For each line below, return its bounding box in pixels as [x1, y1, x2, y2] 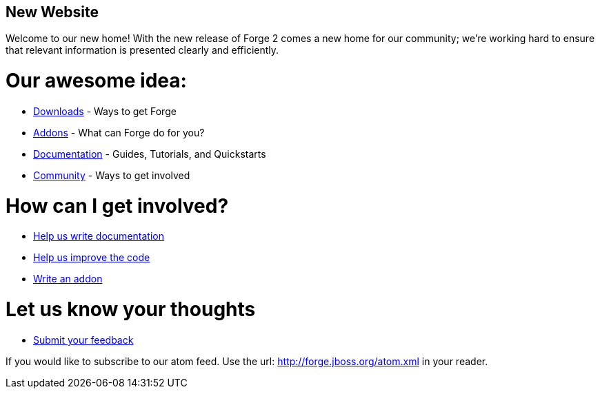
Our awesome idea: [6, 69, 187, 93]
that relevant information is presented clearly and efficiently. [6, 44, 279, 56]
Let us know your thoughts [6, 298, 256, 322]
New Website [6, 3, 99, 21]
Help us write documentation [33, 230, 164, 242]
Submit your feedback [33, 333, 134, 346]
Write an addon [33, 273, 103, 285]
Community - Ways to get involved [33, 169, 190, 181]
